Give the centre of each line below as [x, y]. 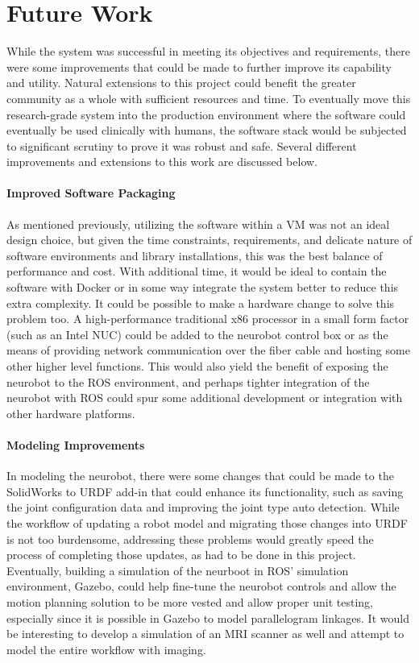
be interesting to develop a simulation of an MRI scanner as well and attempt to [205, 634]
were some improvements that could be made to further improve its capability [199, 66]
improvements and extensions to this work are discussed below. [162, 162]
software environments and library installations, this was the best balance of [195, 255]
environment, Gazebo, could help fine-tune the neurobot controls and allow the [201, 586]
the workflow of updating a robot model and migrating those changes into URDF [207, 522]
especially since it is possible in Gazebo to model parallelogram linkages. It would [208, 617]
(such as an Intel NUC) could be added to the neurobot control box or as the [197, 334]
